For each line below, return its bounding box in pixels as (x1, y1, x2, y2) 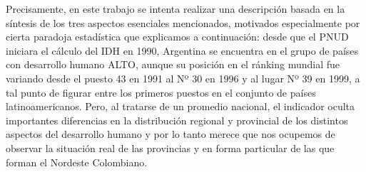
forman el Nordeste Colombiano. (6, 154, 148, 169)
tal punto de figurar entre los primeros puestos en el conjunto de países (6, 85, 316, 100)
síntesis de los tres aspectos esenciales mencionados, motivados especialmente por (6, 15, 360, 30)
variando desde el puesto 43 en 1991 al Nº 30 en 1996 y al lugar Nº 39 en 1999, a (6, 70, 360, 85)
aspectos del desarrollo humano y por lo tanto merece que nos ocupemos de (6, 127, 335, 141)
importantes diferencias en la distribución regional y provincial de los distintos (6, 112, 348, 127)
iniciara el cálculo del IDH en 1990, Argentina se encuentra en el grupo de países (6, 43, 359, 58)
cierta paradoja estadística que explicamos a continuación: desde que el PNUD (6, 29, 349, 44)
